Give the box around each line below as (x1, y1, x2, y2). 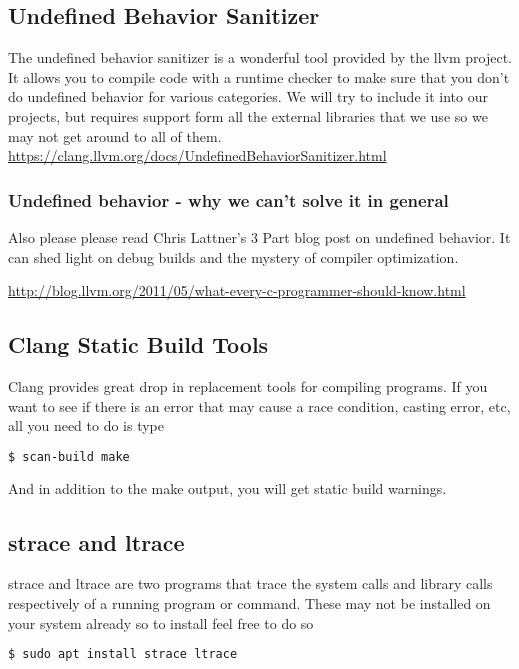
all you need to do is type (8, 415, 165, 436)
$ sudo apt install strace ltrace (8, 647, 238, 662)
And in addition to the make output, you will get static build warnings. (8, 477, 447, 498)
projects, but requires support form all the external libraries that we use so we (8, 105, 488, 126)
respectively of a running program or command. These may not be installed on (8, 593, 491, 614)
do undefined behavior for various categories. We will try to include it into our (8, 86, 488, 107)
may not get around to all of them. (8, 125, 222, 146)
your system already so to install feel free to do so (8, 612, 314, 633)
